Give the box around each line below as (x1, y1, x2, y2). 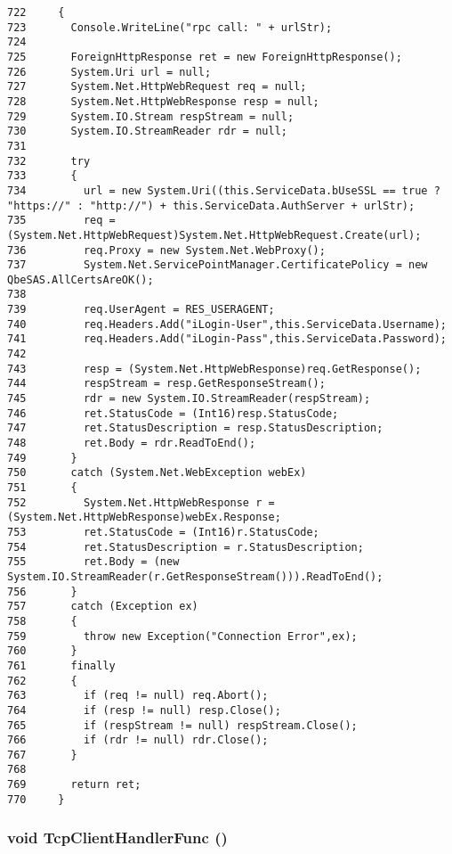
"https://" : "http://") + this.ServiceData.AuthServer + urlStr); (7, 199, 416, 212)
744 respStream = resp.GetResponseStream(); (7, 377, 326, 390)
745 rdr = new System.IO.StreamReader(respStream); (7, 392, 371, 406)
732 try (7, 154, 91, 168)
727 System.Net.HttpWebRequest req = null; (7, 80, 307, 94)
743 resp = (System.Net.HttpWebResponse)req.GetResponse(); (7, 362, 422, 375)
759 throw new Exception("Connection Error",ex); (7, 629, 358, 643)
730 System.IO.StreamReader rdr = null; (7, 125, 287, 138)
